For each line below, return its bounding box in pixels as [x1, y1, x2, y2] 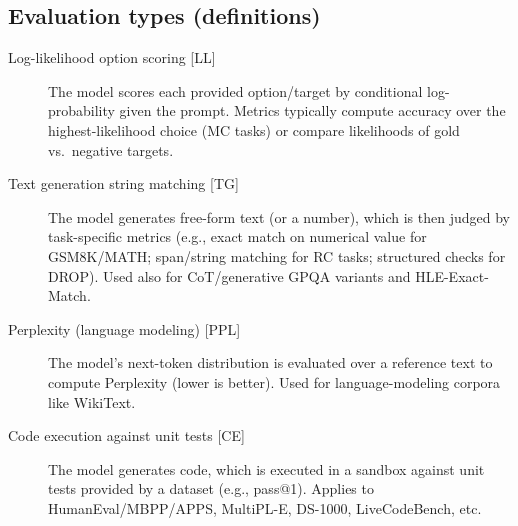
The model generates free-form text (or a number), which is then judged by [48, 206, 510, 227]
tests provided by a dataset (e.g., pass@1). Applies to [48, 478, 374, 499]
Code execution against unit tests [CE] [8, 425, 245, 446]
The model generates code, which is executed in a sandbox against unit [48, 458, 485, 479]
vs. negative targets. [48, 139, 174, 160]
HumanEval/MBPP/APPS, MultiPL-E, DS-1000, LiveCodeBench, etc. [48, 497, 482, 518]
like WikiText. [48, 391, 136, 412]
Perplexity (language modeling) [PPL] [8, 318, 241, 339]
